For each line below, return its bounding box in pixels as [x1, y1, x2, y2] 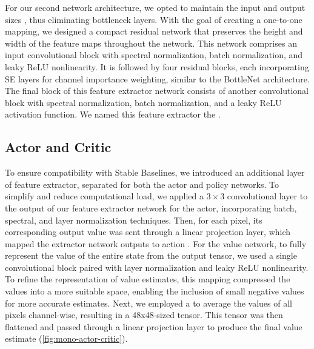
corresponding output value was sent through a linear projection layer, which [5, 225, 291, 238]
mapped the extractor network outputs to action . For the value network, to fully [5, 237, 307, 250]
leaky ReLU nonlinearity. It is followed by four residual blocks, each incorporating [5, 60, 309, 73]
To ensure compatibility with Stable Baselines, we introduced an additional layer [5, 166, 305, 179]
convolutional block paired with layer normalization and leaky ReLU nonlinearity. [5, 261, 309, 273]
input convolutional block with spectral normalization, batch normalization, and [5, 48, 303, 61]
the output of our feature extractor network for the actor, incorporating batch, [5, 201, 297, 214]
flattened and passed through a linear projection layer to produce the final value [5, 320, 302, 333]
